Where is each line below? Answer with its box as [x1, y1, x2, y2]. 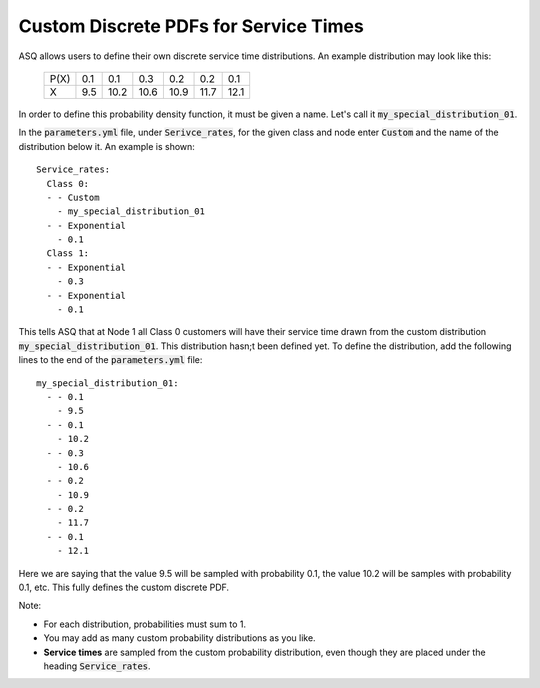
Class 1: [46, 248, 90, 259]
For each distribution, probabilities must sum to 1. [43, 618, 247, 630]
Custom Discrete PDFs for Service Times [18, 15, 364, 37]
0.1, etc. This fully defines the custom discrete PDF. [18, 581, 230, 594]
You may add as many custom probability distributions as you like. [43, 632, 316, 644]
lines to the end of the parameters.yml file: [18, 354, 203, 366]
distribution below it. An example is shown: [18, 140, 195, 152]
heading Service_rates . [43, 660, 151, 672]
